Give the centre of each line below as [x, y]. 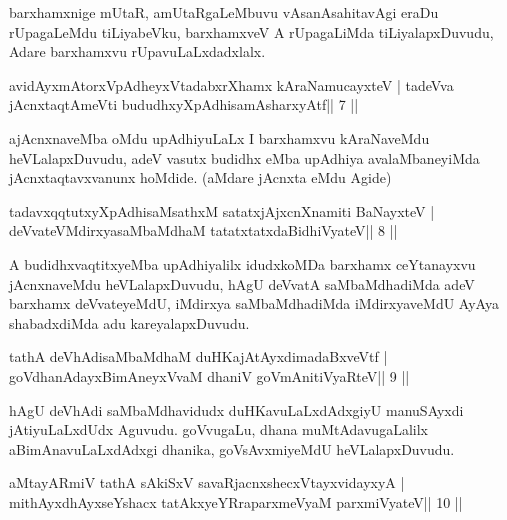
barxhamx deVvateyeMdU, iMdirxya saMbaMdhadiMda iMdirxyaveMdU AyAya [254, 303]
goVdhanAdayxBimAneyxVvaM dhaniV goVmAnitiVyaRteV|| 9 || [209, 375]
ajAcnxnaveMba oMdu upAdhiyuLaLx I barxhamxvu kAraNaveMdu [219, 137]
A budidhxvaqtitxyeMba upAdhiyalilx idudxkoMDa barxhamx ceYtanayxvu [242, 263]
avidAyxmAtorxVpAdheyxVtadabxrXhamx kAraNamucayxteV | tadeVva [231, 84]
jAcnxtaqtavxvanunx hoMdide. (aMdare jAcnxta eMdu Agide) [200, 177]
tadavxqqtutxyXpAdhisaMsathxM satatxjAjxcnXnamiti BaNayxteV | [222, 210]
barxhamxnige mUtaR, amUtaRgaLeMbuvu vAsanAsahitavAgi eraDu [224, 12]
